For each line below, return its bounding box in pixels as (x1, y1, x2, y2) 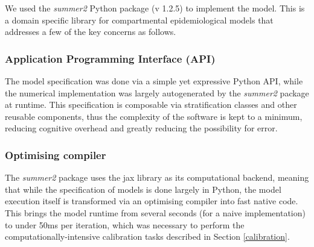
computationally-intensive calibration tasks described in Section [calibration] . (5, 230, 290, 243)
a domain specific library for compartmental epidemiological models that (5, 13, 274, 26)
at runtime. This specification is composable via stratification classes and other (5, 98, 297, 111)
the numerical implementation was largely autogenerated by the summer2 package (5, 86, 309, 99)
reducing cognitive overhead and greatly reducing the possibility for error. (5, 122, 278, 134)
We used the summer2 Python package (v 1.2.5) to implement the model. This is (5, 2, 305, 14)
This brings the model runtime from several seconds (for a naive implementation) (5, 206, 306, 219)
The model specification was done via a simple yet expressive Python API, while (5, 75, 303, 87)
